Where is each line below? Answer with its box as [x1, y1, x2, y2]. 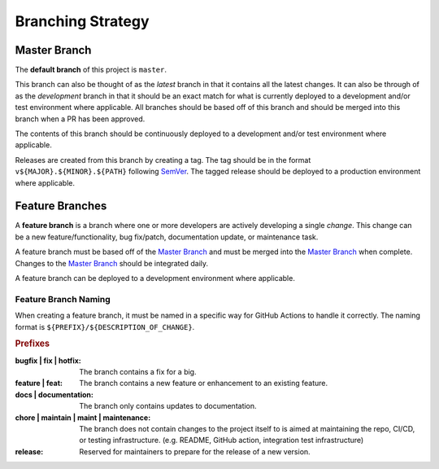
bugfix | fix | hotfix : [15, 355, 81, 366]
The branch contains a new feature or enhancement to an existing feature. [79, 379, 328, 388]
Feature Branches [15, 199, 107, 213]
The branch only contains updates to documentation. [79, 401, 257, 411]
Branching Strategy [15, 12, 150, 30]
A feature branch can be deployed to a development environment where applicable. [15, 274, 296, 283]
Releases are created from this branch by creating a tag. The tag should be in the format [15, 155, 311, 164]
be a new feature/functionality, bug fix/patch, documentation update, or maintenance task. [15, 232, 319, 242]
